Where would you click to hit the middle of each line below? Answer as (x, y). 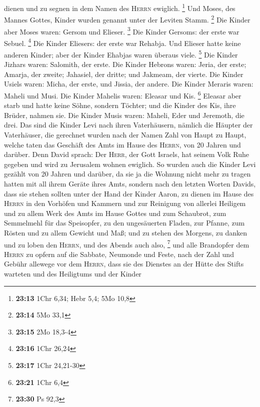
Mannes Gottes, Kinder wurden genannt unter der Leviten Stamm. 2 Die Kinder (127, 19)
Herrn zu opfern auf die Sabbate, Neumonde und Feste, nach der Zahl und (119, 254)
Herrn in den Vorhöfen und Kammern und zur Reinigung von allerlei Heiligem (125, 203)
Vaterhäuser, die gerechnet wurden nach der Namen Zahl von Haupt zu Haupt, (125, 135)
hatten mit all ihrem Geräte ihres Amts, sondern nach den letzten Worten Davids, (130, 184)
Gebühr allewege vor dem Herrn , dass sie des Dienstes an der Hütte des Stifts (124, 264)
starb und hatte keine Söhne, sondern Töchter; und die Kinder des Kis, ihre (120, 105)
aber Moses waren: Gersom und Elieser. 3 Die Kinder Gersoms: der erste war (122, 30)
